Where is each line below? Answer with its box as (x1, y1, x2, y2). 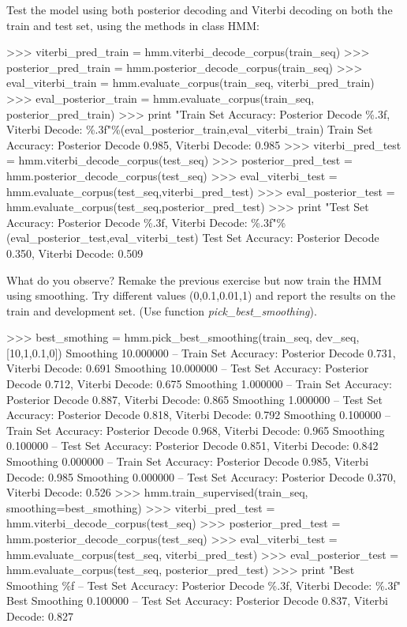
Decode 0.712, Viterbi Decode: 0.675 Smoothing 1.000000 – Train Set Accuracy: (6, 376, 392, 392)
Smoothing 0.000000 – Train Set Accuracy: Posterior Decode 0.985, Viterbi (6, 453, 369, 470)
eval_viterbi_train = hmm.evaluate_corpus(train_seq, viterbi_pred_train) (6, 74, 375, 91)
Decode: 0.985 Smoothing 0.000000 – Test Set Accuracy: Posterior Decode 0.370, (6, 468, 396, 485)
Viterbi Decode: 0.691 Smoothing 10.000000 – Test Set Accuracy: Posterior (6, 360, 369, 376)
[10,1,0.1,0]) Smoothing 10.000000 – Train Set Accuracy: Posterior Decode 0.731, (6, 344, 396, 361)
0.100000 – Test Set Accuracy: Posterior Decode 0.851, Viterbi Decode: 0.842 (6, 437, 379, 454)
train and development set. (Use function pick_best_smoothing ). (6, 302, 317, 319)
